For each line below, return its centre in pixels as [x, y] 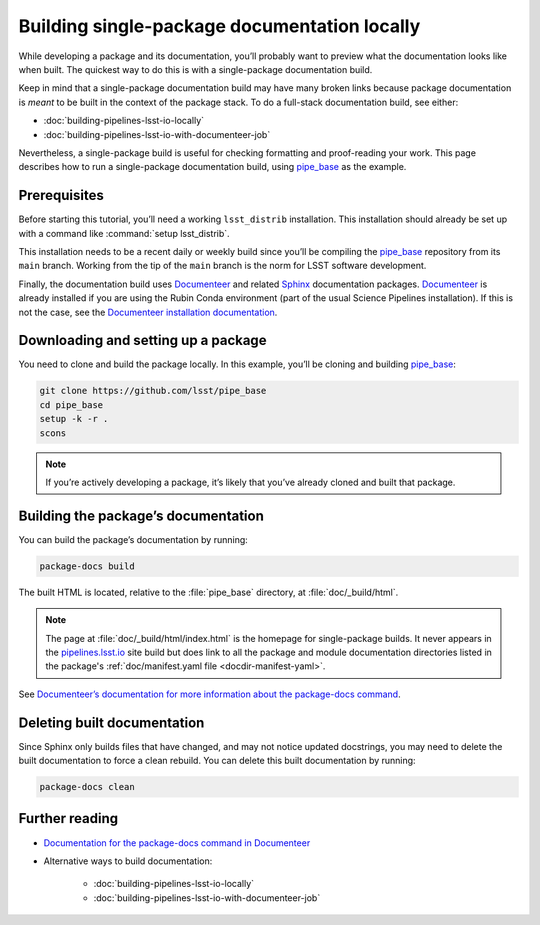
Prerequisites [61, 195]
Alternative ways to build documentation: [128, 861]
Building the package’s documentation [141, 515]
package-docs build [87, 566]
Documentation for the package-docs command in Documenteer [177, 842]
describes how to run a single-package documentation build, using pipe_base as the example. [212, 167]
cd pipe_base [71, 404]
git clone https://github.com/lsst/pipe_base [153, 391]
